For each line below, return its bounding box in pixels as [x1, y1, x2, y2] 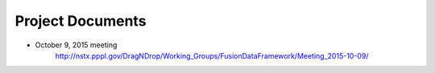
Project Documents [14, 12, 147, 30]
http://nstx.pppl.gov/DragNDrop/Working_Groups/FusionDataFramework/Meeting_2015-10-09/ [55, 51, 369, 60]
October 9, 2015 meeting [35, 40, 118, 50]
